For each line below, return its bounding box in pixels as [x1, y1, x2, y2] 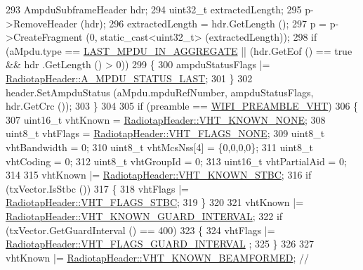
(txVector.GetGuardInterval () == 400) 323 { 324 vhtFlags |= [6, 222, 275, 237]
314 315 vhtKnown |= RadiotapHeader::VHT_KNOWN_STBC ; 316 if [6, 167, 312, 182]
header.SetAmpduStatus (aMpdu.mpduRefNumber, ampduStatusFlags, [6, 84, 314, 99]
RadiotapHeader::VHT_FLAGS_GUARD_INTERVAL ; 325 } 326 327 [6, 236, 314, 251]
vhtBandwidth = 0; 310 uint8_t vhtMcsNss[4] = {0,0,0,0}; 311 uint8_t [6, 139, 313, 154]
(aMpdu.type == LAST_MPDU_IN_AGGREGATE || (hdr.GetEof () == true [6, 43, 352, 58]
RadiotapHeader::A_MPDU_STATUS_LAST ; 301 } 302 [6, 70, 253, 85]
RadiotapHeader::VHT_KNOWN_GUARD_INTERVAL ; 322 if [6, 208, 283, 223]
